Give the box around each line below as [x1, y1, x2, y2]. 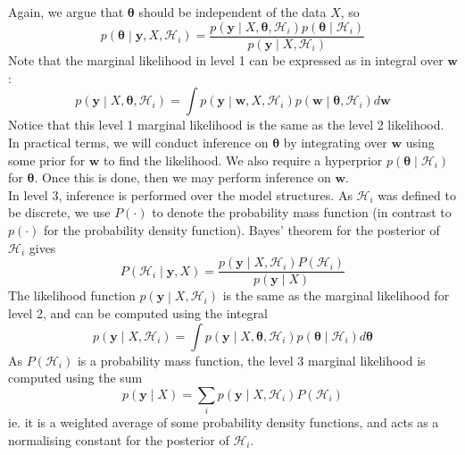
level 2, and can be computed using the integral [8, 303, 269, 322]
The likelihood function [8, 286, 136, 305]
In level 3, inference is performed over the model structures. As [8, 185, 353, 204]
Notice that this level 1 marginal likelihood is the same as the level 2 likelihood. [8, 115, 444, 134]
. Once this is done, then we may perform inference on [34, 168, 331, 187]
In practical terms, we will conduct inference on [8, 132, 269, 151]
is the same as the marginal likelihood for [222, 286, 450, 305]
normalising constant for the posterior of [8, 430, 229, 449]
